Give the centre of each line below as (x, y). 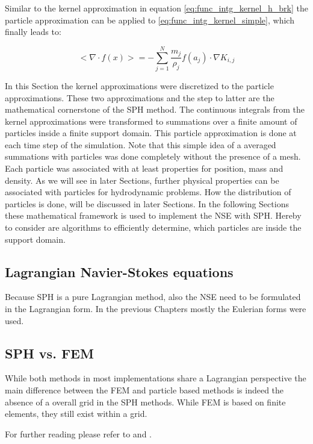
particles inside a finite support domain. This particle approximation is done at (151, 133)
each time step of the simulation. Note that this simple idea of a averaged (141, 144)
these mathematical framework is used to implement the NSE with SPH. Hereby (153, 215)
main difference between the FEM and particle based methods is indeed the (144, 390)
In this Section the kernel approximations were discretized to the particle (139, 85)
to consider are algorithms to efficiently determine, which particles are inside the (153, 227)
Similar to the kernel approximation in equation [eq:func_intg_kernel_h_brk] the (156, 8)
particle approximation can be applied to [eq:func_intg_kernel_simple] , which (150, 20)
